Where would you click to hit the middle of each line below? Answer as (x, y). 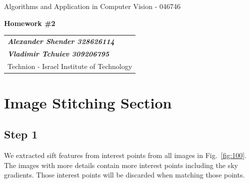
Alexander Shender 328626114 (61, 41)
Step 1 (21, 134)
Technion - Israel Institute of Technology (70, 66)
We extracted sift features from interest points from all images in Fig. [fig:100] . (125, 155)
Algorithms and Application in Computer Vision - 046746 (92, 6)
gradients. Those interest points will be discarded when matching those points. (124, 175)
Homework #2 (30, 23)
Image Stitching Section (88, 102)
